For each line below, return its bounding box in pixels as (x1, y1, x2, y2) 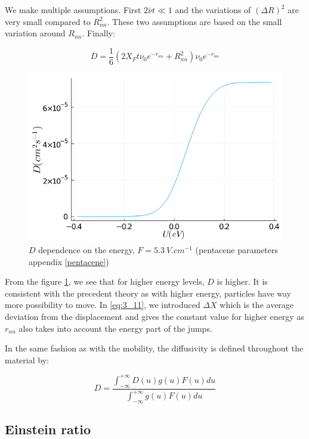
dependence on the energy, (38, 244, 135, 256)
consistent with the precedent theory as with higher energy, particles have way (5, 287, 291, 299)
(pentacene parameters (195, 244, 279, 256)
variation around (5, 27, 66, 39)
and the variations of (175, 4, 251, 15)
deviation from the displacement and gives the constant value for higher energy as (5, 310, 304, 323)
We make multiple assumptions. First (5, 4, 141, 15)
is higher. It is (217, 275, 268, 288)
